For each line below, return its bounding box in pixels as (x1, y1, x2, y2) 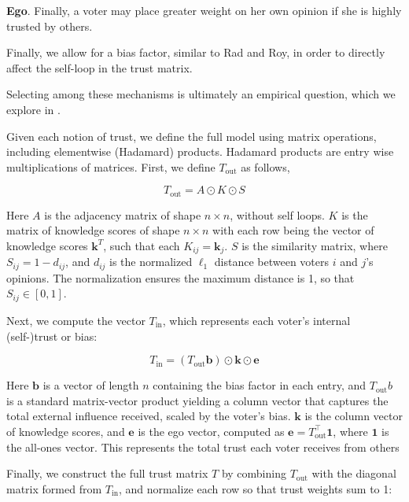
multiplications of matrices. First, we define (6, 158, 216, 175)
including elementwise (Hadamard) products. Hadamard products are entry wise (6, 143, 394, 160)
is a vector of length (42, 377, 139, 393)
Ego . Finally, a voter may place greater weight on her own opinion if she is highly (6, 2, 402, 18)
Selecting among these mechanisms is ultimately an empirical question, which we (6, 86, 396, 102)
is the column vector (304, 408, 403, 424)
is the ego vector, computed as (138, 423, 285, 439)
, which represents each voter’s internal (162, 312, 351, 328)
